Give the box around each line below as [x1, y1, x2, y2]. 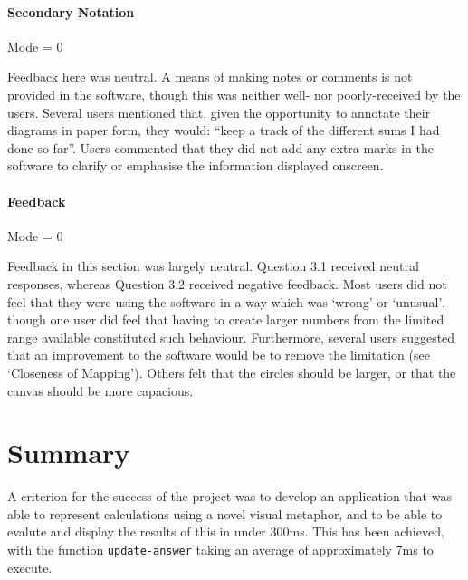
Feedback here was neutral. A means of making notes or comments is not [7, 67, 413, 86]
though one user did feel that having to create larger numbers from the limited [7, 310, 444, 329]
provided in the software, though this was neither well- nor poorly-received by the [7, 84, 461, 103]
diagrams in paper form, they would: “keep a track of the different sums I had [7, 121, 440, 140]
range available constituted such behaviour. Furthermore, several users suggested [7, 327, 455, 346]
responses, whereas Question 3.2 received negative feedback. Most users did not [7, 274, 447, 293]
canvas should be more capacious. [7, 381, 194, 400]
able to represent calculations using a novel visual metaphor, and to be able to [7, 504, 443, 523]
